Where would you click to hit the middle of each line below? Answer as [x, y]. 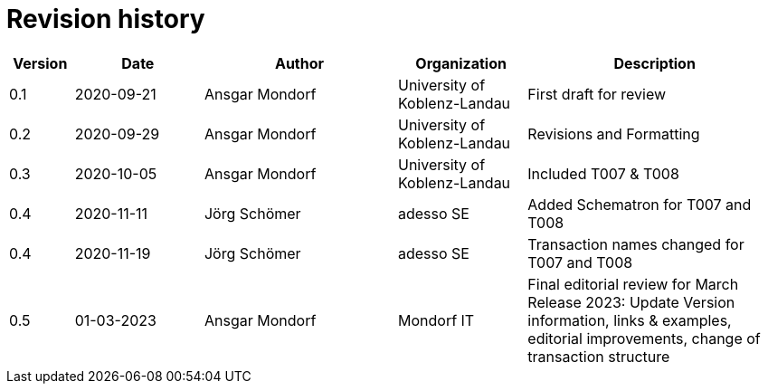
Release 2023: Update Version [631, 302]
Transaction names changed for [636, 244]
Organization [461, 63]
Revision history [106, 19]
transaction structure [599, 356]
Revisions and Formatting [614, 134]
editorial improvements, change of [644, 338]
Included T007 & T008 [603, 173]
